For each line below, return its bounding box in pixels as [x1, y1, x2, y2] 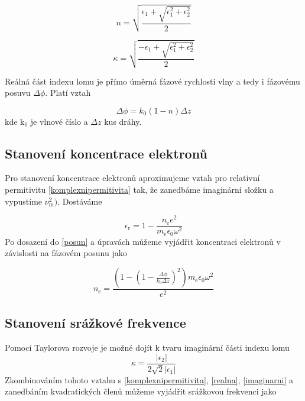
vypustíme [5, 195, 43, 207]
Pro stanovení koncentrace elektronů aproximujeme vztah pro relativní [5, 172, 260, 184]
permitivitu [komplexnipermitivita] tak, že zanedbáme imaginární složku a [5, 183, 274, 196]
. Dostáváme [57, 195, 102, 207]
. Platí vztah [45, 86, 91, 99]
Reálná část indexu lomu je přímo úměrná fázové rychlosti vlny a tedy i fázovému [5, 75, 300, 87]
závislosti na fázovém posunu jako [5, 247, 127, 259]
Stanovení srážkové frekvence [5, 313, 186, 332]
